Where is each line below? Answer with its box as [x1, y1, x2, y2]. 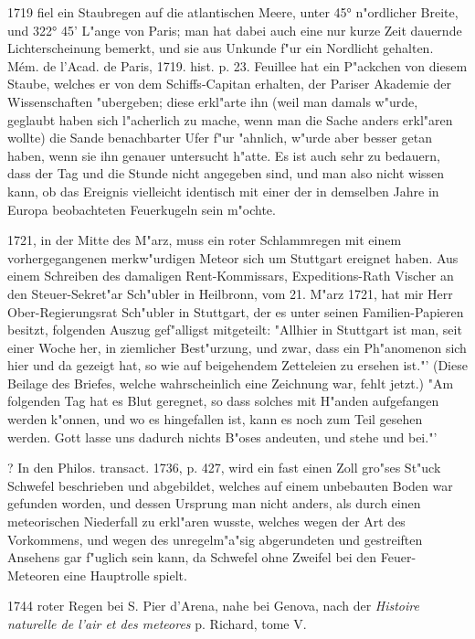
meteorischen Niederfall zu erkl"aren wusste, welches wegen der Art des [7, 512, 406, 531]
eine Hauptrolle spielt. [63, 565, 187, 584]
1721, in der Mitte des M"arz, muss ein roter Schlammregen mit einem [7, 230, 402, 250]
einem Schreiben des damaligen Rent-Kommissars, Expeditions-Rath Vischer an [7, 266, 454, 285]
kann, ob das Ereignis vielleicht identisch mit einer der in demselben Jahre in [7, 181, 439, 200]
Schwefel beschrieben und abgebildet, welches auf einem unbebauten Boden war [7, 475, 453, 495]
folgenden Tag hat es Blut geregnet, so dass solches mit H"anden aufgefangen [7, 391, 439, 410]
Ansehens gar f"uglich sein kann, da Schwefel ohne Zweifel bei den [7, 548, 377, 567]
